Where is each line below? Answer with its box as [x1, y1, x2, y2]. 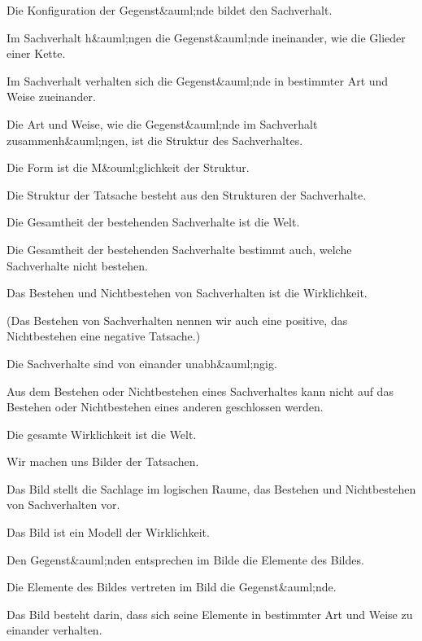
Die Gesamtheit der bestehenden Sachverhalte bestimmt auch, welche [7, 240, 352, 257]
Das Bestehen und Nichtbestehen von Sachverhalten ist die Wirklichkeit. [7, 284, 368, 301]
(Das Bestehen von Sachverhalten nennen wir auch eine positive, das [7, 311, 348, 328]
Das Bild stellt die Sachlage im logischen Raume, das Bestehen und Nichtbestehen [7, 480, 416, 497]
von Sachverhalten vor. [7, 496, 120, 513]
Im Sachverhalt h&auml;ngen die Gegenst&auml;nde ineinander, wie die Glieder [7, 29, 406, 46]
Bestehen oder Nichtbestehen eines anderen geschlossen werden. [7, 398, 324, 415]
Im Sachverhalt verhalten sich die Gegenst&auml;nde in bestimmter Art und [7, 72, 389, 89]
